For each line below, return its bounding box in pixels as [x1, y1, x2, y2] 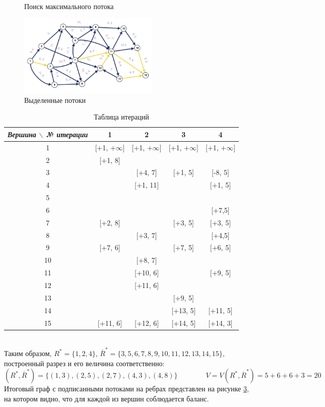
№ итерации [46, 129, 88, 139]
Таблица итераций [94, 111, 149, 122]
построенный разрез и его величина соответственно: [4, 358, 165, 368]
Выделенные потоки [24, 94, 86, 105]
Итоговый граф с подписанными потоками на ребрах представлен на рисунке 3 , [4, 383, 249, 394]
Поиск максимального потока [24, 1, 114, 11]
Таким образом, [4, 347, 52, 358]
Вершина [8, 129, 36, 139]
